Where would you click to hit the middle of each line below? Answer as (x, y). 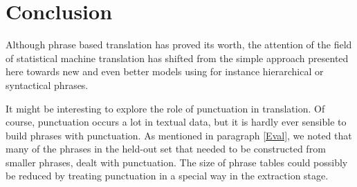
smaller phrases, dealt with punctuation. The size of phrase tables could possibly (177, 162)
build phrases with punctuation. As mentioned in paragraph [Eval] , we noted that (179, 135)
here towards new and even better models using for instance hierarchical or (165, 71)
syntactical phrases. (47, 85)
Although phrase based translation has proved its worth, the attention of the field (179, 45)
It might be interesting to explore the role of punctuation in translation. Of (165, 108)
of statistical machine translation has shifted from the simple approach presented (177, 58)
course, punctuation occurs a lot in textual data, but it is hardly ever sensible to (176, 122)
